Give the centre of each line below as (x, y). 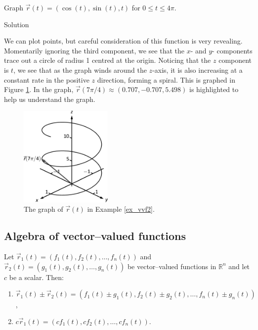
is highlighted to (214, 89)
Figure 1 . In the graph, (39, 89)
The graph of (43, 209)
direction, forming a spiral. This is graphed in (166, 79)
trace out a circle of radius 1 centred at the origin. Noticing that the (107, 60)
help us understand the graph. (50, 99)
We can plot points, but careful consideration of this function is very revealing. (123, 41)
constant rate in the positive (47, 79)
